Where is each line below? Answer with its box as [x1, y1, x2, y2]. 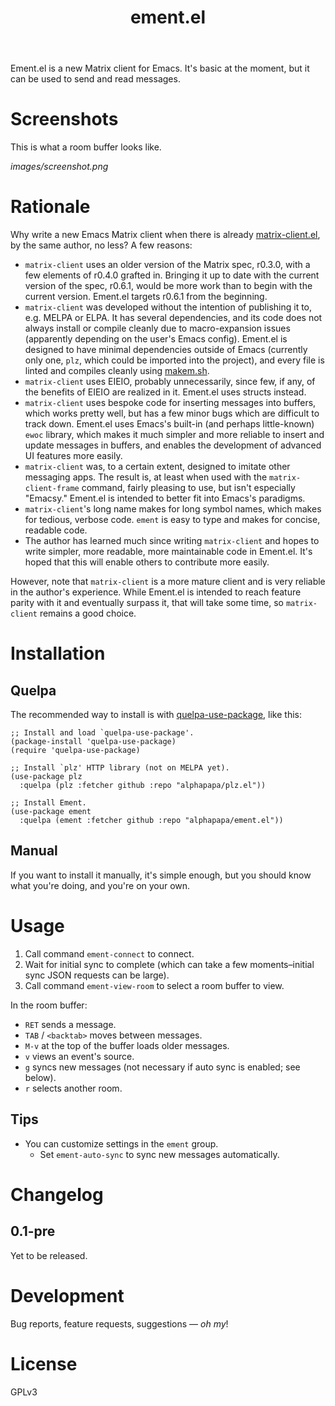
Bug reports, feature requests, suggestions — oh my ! [10, 1317, 229, 1330]
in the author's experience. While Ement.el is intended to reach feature [10, 586, 302, 598]
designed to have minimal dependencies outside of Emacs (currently [24, 344, 308, 356]
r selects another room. [24, 1082, 123, 1094]
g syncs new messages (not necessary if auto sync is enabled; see [24, 1061, 301, 1073]
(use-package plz [10, 772, 83, 782]
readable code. [24, 524, 88, 536]
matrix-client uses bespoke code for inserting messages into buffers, [24, 397, 317, 409]
